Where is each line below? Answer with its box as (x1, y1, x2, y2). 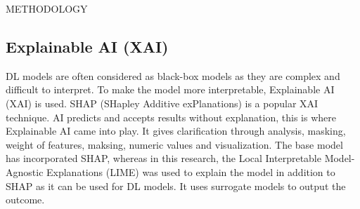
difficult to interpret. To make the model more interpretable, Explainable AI (6, 82, 335, 97)
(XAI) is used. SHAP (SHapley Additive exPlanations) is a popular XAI (6, 95, 319, 110)
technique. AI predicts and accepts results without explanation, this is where (6, 109, 336, 124)
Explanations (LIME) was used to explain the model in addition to (46, 164, 335, 179)
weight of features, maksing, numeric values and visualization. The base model (6, 137, 343, 151)
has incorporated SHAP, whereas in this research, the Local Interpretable (6, 151, 321, 166)
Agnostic (6, 164, 44, 179)
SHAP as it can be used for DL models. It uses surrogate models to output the (6, 178, 346, 193)
